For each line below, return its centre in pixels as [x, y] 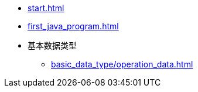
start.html [46, 8]
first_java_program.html [73, 26]
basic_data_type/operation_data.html [122, 64]
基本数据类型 [52, 45]
